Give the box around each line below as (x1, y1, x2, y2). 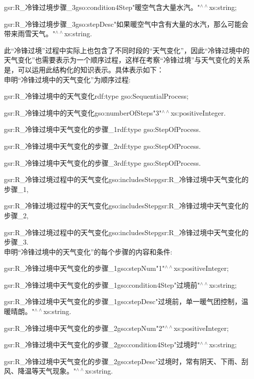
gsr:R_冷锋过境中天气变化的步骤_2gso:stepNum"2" (4, 322, 165, 333)
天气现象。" (38, 366, 76, 376)
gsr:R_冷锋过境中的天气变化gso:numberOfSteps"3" (4, 107, 162, 118)
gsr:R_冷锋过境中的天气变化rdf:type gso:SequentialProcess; (4, 91, 189, 101)
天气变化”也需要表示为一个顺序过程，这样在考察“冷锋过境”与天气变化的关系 (4, 55, 250, 65)
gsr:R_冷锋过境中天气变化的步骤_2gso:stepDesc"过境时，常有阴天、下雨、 (4, 356, 242, 366)
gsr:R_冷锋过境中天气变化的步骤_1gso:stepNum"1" (4, 263, 165, 273)
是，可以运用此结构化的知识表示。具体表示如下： (4, 64, 164, 74)
